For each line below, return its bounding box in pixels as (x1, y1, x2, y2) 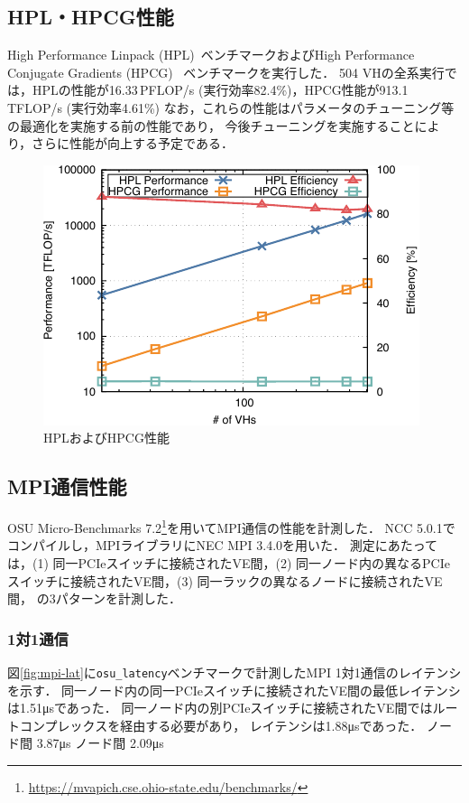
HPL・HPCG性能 (7, 3, 174, 31)
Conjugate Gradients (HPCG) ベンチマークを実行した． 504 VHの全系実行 (7, 62, 445, 81)
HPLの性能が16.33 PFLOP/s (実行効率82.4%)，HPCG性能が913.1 (32, 80, 409, 99)
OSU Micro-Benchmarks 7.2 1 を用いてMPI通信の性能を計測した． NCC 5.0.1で (7, 516, 455, 537)
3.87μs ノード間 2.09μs (36, 733, 164, 752)
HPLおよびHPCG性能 (43, 428, 170, 447)
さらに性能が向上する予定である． (32, 134, 234, 153)
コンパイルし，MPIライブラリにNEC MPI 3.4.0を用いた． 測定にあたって (7, 536, 438, 555)
